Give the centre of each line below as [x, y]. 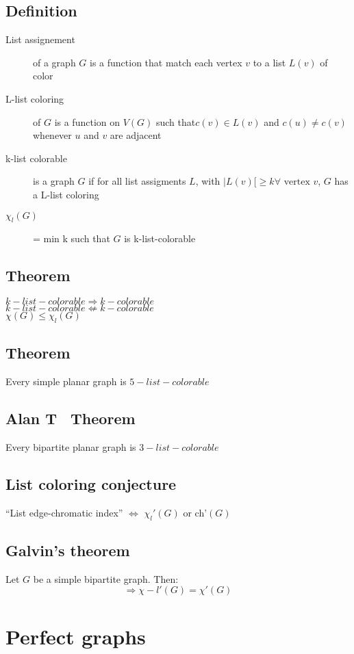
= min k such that [72, 238]
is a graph [54, 181]
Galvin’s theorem [68, 550]
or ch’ [195, 512]
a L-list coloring [66, 194]
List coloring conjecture [91, 483]
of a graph [54, 62]
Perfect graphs [76, 636]
